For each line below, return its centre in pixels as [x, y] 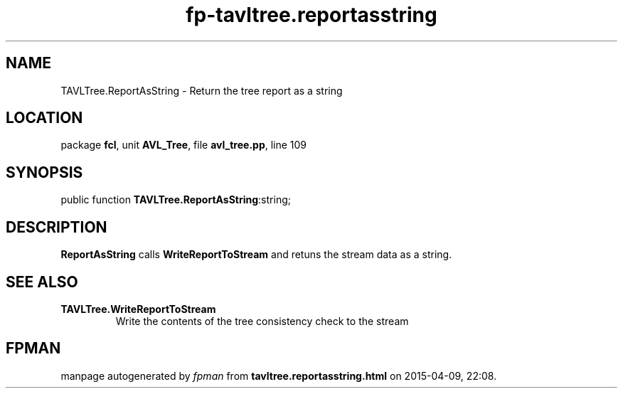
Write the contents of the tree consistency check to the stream [262, 321]
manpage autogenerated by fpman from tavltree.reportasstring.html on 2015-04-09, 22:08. [279, 376]
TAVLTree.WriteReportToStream [138, 309]
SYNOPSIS [44, 172]
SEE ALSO [42, 282]
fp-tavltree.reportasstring [311, 15]
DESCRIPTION [57, 227]
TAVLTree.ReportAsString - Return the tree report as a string [202, 90]
